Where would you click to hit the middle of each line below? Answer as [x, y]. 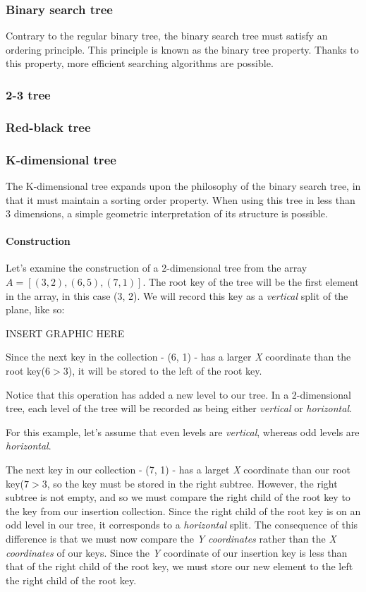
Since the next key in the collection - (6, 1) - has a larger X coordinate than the [178, 357]
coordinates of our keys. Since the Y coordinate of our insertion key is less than [177, 552]
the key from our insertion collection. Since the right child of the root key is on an [183, 511]
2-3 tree [28, 94]
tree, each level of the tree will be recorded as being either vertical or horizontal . [179, 408]
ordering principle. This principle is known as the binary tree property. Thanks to [182, 49]
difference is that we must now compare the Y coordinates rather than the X [171, 538]
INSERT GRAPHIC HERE [65, 333]
